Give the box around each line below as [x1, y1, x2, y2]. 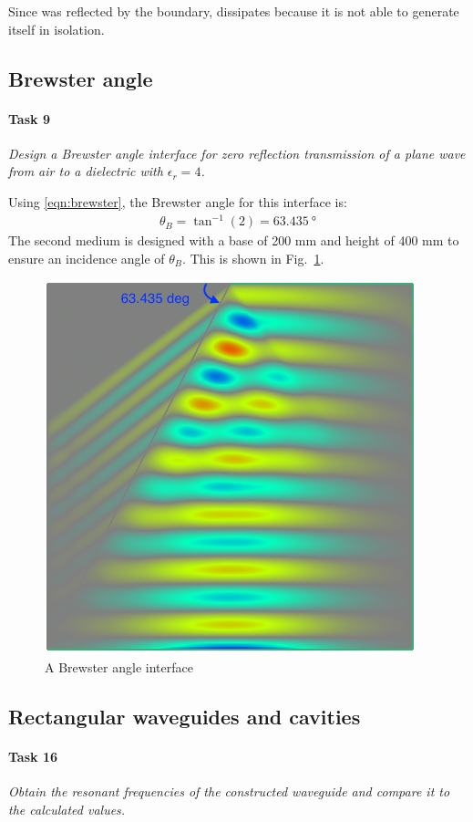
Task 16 [8, 746, 57, 765]
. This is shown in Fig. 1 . [182, 248, 324, 267]
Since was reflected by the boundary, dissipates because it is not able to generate [8, 2, 459, 20]
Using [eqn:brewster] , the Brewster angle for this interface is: [8, 192, 347, 211]
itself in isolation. [8, 19, 105, 38]
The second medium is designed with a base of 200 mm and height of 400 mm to [8, 231, 459, 250]
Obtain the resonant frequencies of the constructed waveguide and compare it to [8, 782, 450, 801]
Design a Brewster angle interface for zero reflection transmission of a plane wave [8, 143, 466, 162]
